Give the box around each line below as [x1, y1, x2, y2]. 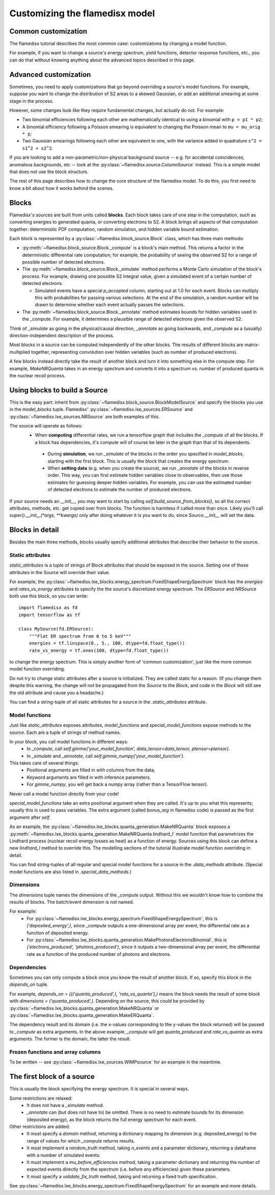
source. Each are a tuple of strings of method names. [9, 729, 121, 735]
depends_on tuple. [9, 981, 48, 987]
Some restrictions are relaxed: [9, 1095, 73, 1101]
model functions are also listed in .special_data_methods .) [9, 868, 132, 875]
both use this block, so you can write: [9, 593, 89, 599]
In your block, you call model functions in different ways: [9, 738, 128, 745]
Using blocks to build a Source [9, 386, 108, 394]
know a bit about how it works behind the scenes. [9, 185, 114, 191]
